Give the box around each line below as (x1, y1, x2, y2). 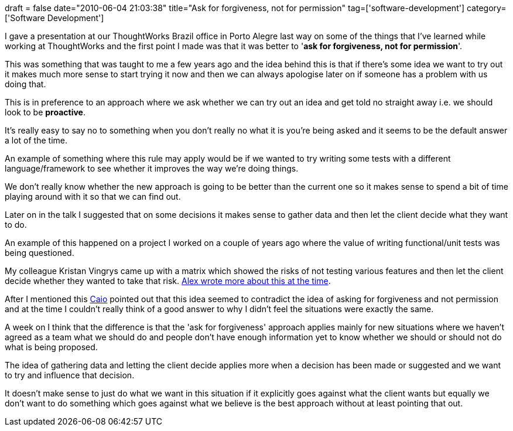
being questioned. (5, 248, 74, 258)
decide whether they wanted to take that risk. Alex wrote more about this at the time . (5, 276, 331, 286)
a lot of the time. (5, 135, 68, 145)
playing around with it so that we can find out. (5, 191, 181, 201)
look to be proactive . (5, 107, 85, 117)
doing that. (5, 79, 46, 89)
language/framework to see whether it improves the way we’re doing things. (5, 163, 299, 173)
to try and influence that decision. (5, 370, 135, 380)
